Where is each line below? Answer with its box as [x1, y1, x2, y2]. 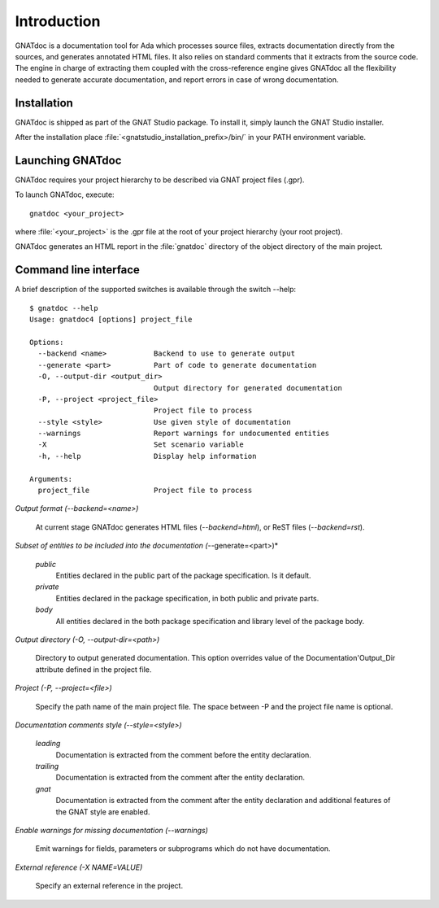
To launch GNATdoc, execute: [15, 190, 115, 199]
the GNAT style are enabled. [55, 806, 150, 817]
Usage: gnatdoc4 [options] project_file [29, 315, 193, 325]
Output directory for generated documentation [153, 383, 343, 392]
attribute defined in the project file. [35, 664, 152, 674]
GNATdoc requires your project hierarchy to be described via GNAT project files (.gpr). [15, 175, 305, 185]
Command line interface [15, 263, 140, 277]
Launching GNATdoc [15, 153, 122, 167]
